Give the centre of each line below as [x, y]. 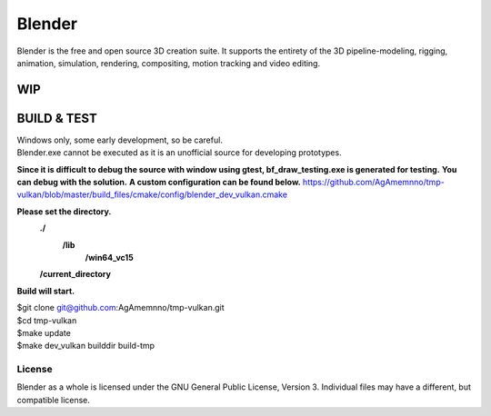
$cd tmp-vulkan [47, 320]
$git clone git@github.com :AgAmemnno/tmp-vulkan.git [120, 308]
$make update [44, 332]
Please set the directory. [64, 211]
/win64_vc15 [109, 257]
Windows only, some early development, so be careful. [120, 140]
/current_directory [75, 274]
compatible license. [54, 400]
